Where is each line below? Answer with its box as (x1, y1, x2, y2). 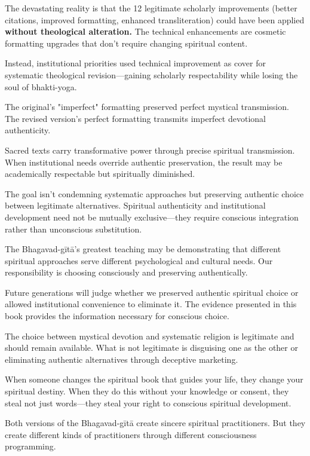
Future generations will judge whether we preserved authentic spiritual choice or (5, 286, 299, 298)
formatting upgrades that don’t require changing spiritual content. (5, 36, 248, 49)
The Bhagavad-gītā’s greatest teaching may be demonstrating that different (5, 243, 281, 255)
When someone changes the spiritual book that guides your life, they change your (5, 373, 303, 385)
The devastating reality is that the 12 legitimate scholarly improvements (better (5, 2, 297, 14)
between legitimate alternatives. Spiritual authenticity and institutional (5, 199, 266, 212)
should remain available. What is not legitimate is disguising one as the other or (5, 341, 298, 354)
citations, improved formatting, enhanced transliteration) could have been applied (5, 13, 305, 26)
